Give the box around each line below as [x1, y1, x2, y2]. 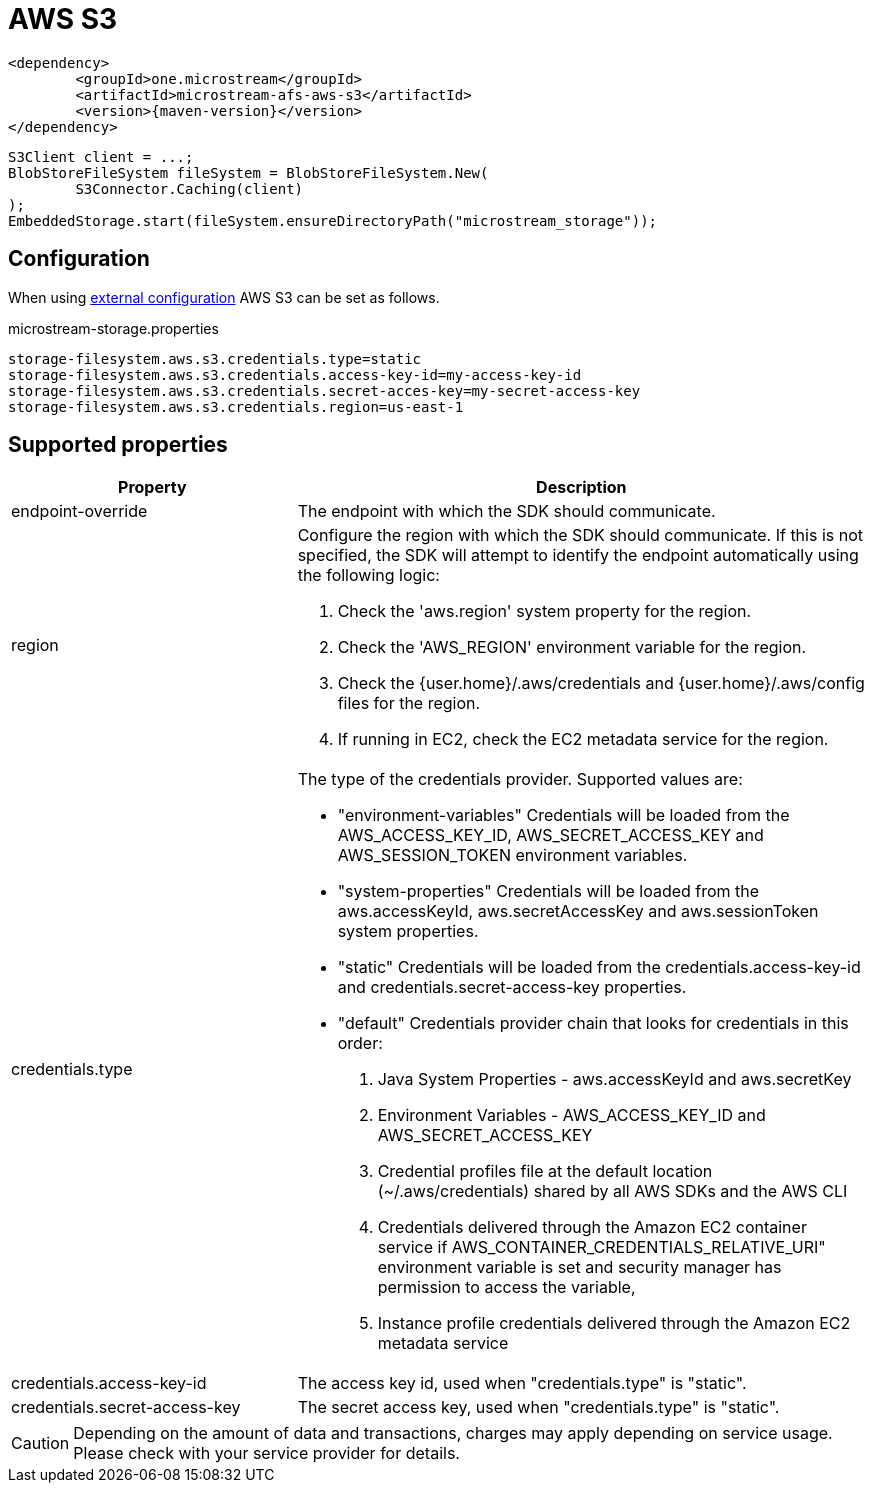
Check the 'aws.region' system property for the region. [337, 601, 752, 622]
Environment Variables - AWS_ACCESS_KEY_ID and [377, 1105, 766, 1126]
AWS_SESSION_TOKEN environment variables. [337, 845, 688, 866]
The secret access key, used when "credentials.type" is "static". [297, 1397, 780, 1418]
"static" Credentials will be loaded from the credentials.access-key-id [337, 957, 861, 978]
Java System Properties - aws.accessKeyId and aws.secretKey [377, 1069, 852, 1090]
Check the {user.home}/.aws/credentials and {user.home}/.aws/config [337, 673, 865, 694]
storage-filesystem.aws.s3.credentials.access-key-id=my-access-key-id [8, 366, 582, 383]
